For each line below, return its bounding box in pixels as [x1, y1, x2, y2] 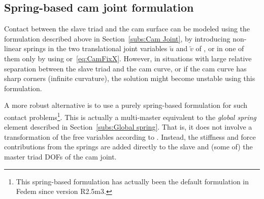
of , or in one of [195, 43, 244, 54]
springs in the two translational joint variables [23, 43, 168, 54]
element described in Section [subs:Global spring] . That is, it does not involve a [4, 122, 252, 132]
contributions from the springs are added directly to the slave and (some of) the [4, 141, 253, 152]
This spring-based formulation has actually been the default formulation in [16, 176, 249, 186]
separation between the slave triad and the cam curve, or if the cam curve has [4, 63, 247, 73]
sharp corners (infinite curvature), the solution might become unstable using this [4, 73, 255, 84]
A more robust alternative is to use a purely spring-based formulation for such [4, 100, 248, 110]
